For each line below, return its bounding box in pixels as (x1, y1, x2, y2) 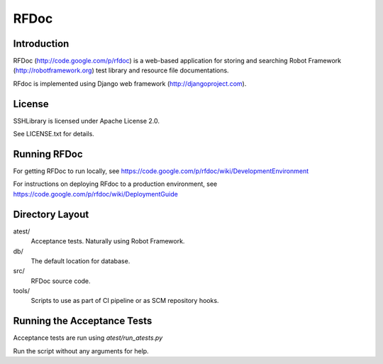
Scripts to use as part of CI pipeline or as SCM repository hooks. (30, 297, 219, 305)
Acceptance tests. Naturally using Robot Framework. (30, 237, 185, 246)
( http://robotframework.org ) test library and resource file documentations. (13, 66, 230, 75)
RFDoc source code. (30, 277, 91, 285)
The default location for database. (30, 256, 131, 265)
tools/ (13, 287, 30, 295)
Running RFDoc (13, 148, 83, 160)
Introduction (13, 38, 70, 50)
